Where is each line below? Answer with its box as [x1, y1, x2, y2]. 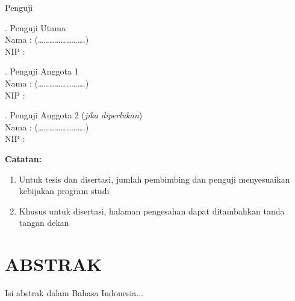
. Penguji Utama [5, 21, 66, 34]
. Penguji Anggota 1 [5, 65, 79, 78]
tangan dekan [19, 216, 69, 229]
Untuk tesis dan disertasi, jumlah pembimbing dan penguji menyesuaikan [19, 172, 290, 185]
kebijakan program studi [19, 184, 110, 197]
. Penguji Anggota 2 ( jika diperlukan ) [5, 109, 143, 121]
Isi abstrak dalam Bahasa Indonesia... [5, 287, 143, 299]
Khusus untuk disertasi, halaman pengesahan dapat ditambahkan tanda [19, 204, 285, 217]
